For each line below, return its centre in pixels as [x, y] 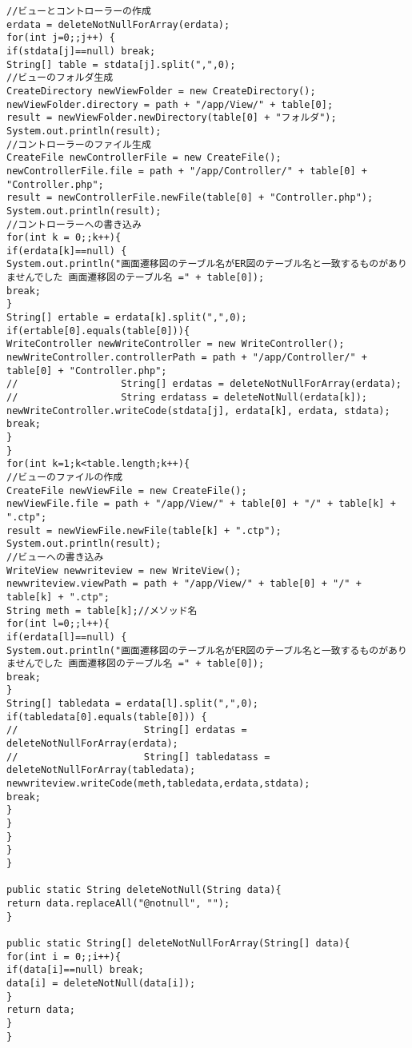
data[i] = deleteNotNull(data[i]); [101, 983]
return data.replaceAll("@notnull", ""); [118, 903]
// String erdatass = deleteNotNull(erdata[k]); [187, 398]
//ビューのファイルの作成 [65, 477]
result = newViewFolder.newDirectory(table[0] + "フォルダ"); [172, 118]
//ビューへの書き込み [55, 557]
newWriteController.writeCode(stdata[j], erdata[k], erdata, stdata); [198, 410]
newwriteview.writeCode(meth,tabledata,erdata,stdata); [158, 784]
